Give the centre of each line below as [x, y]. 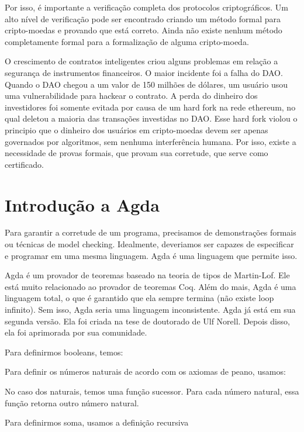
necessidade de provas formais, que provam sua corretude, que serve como [137, 153]
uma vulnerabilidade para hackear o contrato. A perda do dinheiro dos [131, 96]
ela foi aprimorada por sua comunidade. [76, 332]
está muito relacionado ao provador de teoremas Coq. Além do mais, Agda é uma [151, 286]
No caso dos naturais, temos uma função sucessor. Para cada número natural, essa [152, 391]
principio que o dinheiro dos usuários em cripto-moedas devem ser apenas [137, 129]
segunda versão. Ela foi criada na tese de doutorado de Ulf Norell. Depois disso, [147, 321]
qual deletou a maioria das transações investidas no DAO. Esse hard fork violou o [151, 118]
